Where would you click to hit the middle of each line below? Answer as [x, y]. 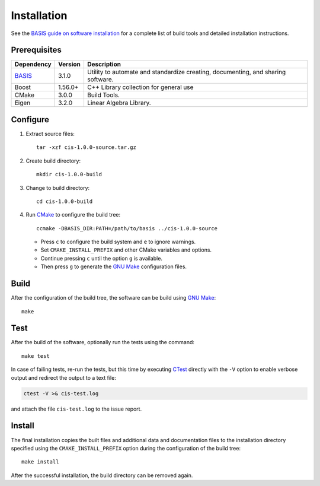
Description [104, 64]
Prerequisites [36, 50]
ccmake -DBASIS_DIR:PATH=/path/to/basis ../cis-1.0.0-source [127, 228]
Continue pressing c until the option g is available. [102, 258]
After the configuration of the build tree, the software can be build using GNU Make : [113, 298]
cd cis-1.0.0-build [65, 201]
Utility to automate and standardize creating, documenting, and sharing [186, 72]
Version [70, 64]
